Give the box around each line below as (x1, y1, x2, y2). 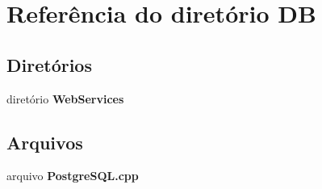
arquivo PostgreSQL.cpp (6, 167, 139, 184)
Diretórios (6, 52, 92, 77)
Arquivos (6, 129, 83, 154)
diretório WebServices (6, 90, 124, 107)
